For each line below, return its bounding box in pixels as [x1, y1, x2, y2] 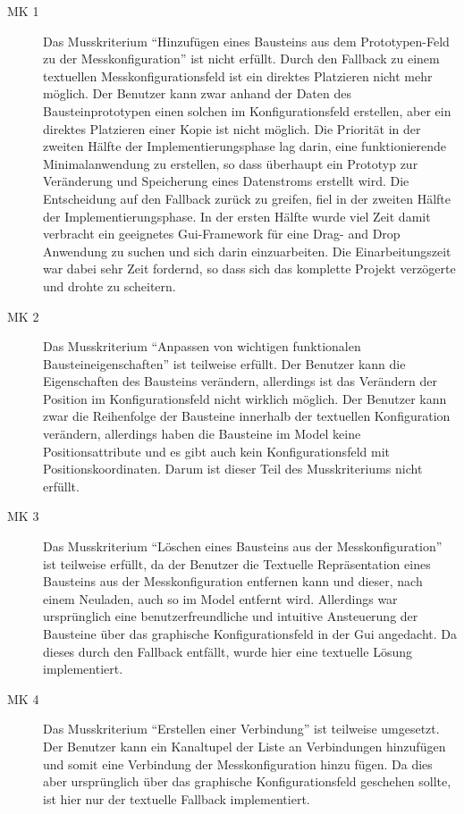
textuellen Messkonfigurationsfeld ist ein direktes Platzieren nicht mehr [43, 66, 433, 85]
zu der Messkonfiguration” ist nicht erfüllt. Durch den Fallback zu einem [43, 49, 440, 68]
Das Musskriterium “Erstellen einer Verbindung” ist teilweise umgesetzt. [43, 719, 440, 738]
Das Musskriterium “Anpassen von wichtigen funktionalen [43, 337, 361, 356]
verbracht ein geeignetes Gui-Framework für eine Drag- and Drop [43, 224, 401, 243]
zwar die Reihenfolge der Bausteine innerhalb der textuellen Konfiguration [43, 407, 451, 425]
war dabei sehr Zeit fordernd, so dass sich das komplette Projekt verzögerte [43, 259, 456, 278]
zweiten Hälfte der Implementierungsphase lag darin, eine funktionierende [43, 137, 447, 155]
